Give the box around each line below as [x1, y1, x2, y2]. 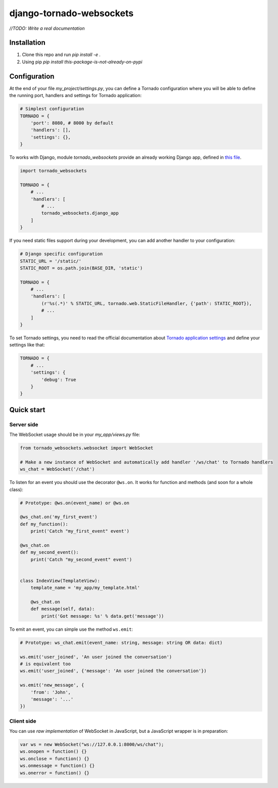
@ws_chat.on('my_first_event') [20, 514, 98, 520]
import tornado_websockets [20, 168, 87, 174]
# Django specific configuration [20, 251, 103, 257]
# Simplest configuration [20, 106, 84, 112]
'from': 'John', [30, 689, 71, 695]
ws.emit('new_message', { [20, 682, 84, 688]
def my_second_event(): [20, 549, 79, 555]
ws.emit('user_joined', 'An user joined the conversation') [20, 654, 172, 660]
